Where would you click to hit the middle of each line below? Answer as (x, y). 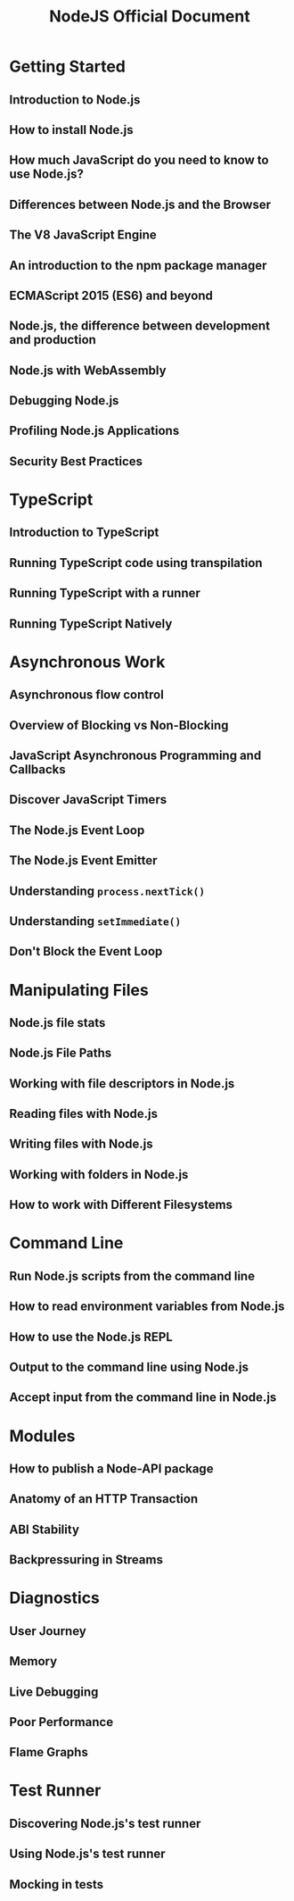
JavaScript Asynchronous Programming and (135, 755)
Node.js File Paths (61, 1053)
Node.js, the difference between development (139, 326)
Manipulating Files (79, 990)
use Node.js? (47, 175)
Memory (33, 1661)
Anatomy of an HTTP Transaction (104, 1499)
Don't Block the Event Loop (86, 951)
